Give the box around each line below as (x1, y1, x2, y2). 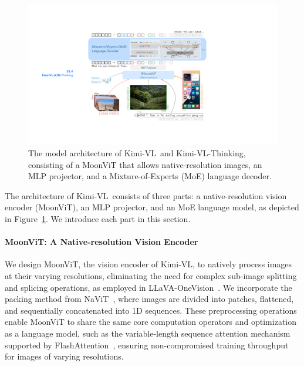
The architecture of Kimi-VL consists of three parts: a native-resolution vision (5, 189, 287, 202)
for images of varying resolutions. (5, 350, 124, 362)
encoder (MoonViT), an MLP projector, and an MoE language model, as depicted (5, 201, 299, 213)
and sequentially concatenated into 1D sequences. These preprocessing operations (5, 304, 297, 316)
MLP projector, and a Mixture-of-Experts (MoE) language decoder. (28, 170, 272, 182)
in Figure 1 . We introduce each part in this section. (5, 213, 191, 225)
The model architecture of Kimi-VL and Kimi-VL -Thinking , (28, 147, 246, 159)
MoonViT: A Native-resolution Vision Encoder (5, 236, 198, 248)
